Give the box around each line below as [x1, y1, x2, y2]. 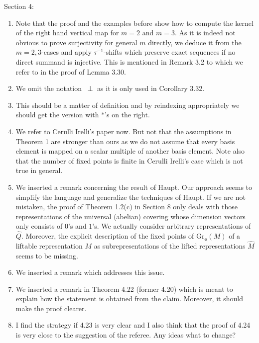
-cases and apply [41, 47, 92, 57]
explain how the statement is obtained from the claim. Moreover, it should [15, 293, 243, 304]
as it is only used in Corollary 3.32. [97, 83, 205, 93]
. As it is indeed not [174, 27, 236, 38]
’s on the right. [105, 109, 150, 120]
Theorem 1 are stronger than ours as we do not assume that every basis [15, 136, 235, 146]
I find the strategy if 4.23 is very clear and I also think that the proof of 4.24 [15, 320, 251, 330]
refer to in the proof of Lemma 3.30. [15, 66, 126, 77]
